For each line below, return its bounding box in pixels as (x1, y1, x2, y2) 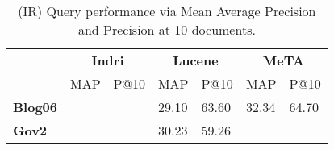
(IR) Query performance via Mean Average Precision (18, 2, 316, 20)
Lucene (173, 51, 219, 69)
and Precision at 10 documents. (77, 20, 256, 39)
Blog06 (13, 98, 57, 116)
